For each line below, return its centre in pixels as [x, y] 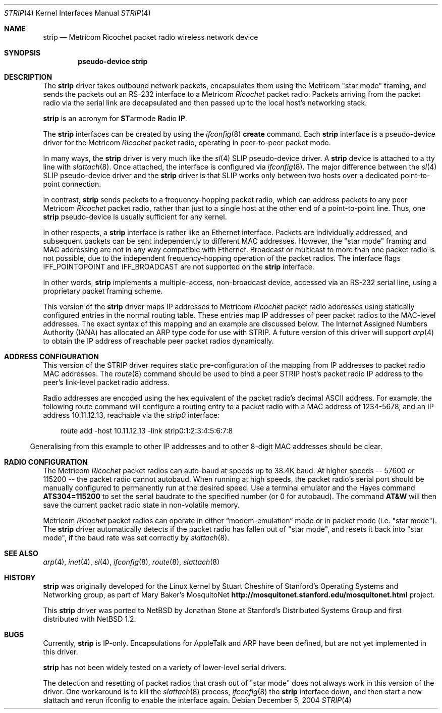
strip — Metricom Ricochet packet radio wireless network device [151, 37]
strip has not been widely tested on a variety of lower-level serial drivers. [165, 667]
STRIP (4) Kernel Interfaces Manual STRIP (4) [77, 13]
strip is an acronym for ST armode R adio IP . [115, 118]
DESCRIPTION [28, 77]
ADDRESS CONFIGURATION [51, 356]
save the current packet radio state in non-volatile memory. [141, 505]
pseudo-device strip [113, 61]
